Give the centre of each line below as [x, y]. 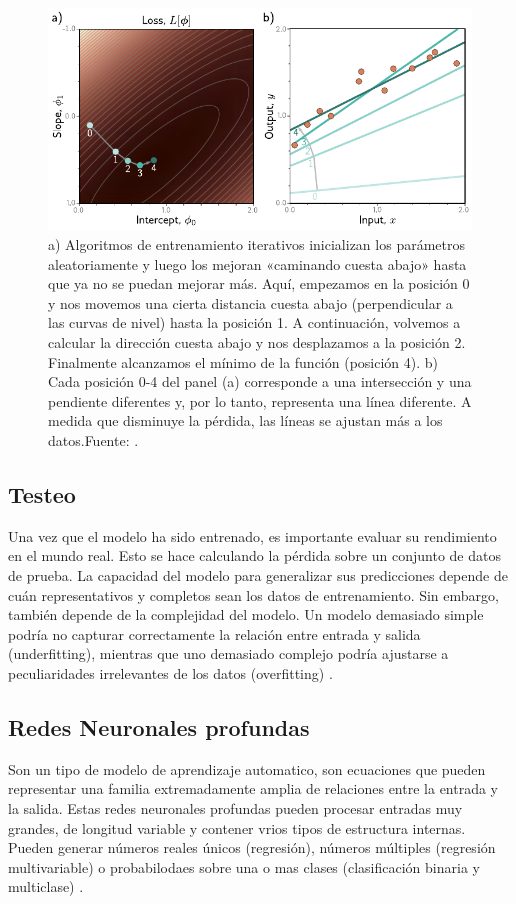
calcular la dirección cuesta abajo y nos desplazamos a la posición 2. [257, 342]
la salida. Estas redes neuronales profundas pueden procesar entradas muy [235, 807]
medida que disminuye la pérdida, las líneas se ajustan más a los [245, 420]
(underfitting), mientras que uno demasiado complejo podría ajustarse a [228, 653]
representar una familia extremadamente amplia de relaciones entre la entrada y [253, 788]
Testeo [42, 493]
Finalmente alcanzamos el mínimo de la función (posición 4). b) [243, 361]
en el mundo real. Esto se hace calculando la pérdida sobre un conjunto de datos [254, 555]
